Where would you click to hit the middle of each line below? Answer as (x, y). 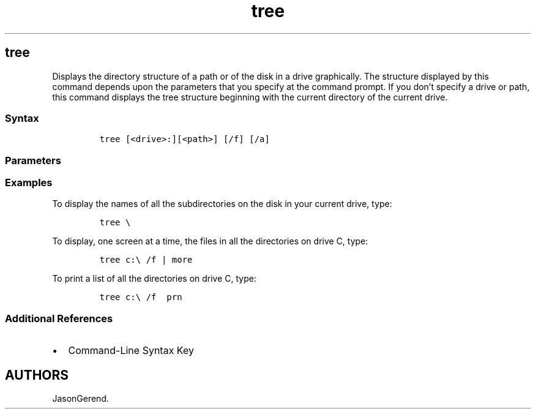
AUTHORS (37, 375)
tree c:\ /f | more (146, 260)
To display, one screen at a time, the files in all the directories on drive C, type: (210, 241)
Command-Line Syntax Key (131, 351)
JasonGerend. (80, 399)
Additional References (59, 318)
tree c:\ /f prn (141, 297)
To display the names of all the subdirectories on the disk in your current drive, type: (222, 204)
